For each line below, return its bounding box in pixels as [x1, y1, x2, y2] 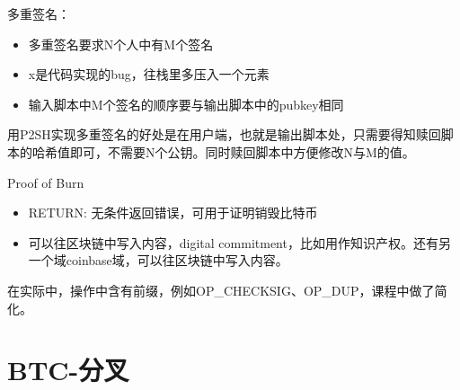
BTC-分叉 [7, 351, 129, 388]
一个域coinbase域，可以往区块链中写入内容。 [28, 251, 288, 270]
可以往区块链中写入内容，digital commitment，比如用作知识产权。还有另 [28, 233, 451, 252]
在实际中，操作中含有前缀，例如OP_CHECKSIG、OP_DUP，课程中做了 [7, 280, 435, 299]
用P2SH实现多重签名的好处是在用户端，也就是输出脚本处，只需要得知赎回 [7, 125, 441, 144]
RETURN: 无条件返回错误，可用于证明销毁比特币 [28, 203, 318, 222]
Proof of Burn [7, 173, 84, 191]
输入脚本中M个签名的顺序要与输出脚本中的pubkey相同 [28, 94, 344, 113]
